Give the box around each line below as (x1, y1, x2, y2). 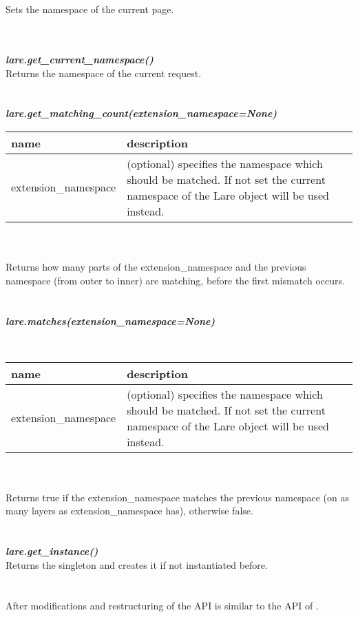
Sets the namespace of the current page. (6, 2, 174, 17)
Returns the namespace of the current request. (6, 65, 202, 80)
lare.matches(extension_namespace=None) (6, 313, 215, 328)
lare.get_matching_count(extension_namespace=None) (6, 106, 277, 121)
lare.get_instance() (6, 544, 98, 558)
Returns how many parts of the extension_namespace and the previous (6, 260, 306, 274)
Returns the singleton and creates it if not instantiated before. (6, 557, 268, 572)
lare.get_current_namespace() (6, 52, 154, 66)
